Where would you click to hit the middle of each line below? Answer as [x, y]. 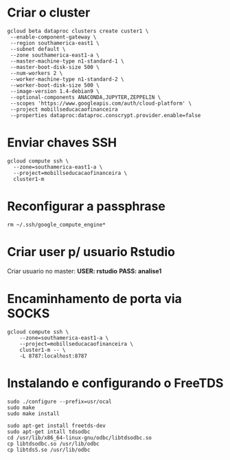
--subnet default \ [38, 49]
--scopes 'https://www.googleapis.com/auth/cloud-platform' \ [101, 103]
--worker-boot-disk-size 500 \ [55, 85]
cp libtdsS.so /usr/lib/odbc [49, 450]
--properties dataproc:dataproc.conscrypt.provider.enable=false [105, 115]
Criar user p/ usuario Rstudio [91, 252]
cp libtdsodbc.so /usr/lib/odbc [53, 443]
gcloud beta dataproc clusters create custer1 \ [78, 31]
